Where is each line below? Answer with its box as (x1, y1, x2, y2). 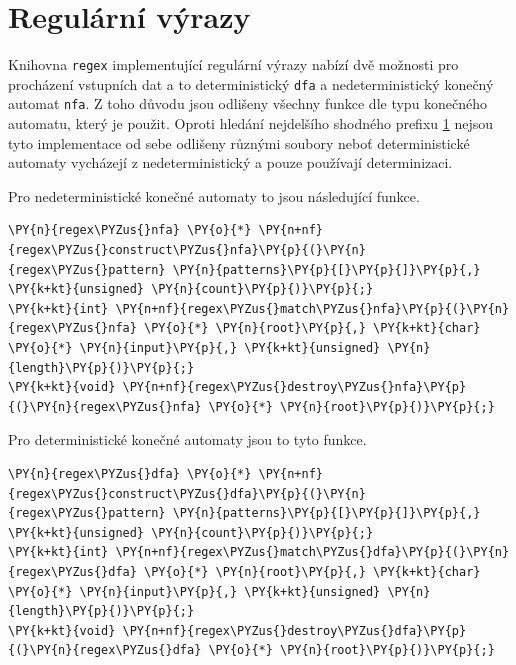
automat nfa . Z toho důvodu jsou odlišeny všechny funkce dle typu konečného (8, 93, 488, 114)
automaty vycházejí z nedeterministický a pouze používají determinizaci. (8, 152, 453, 173)
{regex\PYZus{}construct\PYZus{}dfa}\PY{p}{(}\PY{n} (8, 486, 366, 501)
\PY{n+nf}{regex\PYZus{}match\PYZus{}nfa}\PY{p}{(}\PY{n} (115, 301, 510, 316)
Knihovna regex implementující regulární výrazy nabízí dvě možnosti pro (8, 54, 459, 75)
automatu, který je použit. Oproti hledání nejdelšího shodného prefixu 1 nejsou (8, 113, 493, 134)
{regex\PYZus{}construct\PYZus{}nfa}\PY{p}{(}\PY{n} (8, 243, 366, 258)
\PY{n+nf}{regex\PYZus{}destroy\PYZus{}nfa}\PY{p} (122, 380, 467, 395)
